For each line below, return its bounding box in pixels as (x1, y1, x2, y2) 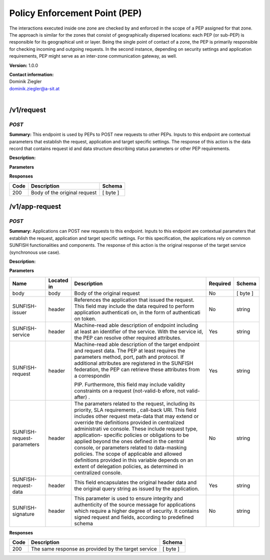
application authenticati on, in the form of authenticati (74, 309, 200, 316)
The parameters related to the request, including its (74, 400, 195, 407)
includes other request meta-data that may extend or (74, 412, 199, 419)
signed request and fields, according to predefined (74, 513, 194, 520)
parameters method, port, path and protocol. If (74, 353, 184, 360)
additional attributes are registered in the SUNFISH (74, 359, 193, 366)
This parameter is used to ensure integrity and (74, 495, 183, 502)
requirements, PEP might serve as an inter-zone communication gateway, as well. (9, 53, 177, 59)
